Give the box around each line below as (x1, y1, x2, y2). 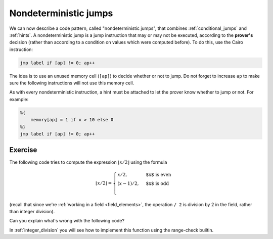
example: (9, 96, 29, 102)
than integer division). (9, 208, 55, 214)
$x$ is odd (146, 180, 169, 186)
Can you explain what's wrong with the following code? (9, 218, 125, 224)
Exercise (9, 146, 37, 154)
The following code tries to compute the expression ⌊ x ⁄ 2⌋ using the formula (9, 159, 167, 165)
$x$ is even (146, 172, 171, 177)
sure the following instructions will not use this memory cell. (9, 80, 134, 86)
